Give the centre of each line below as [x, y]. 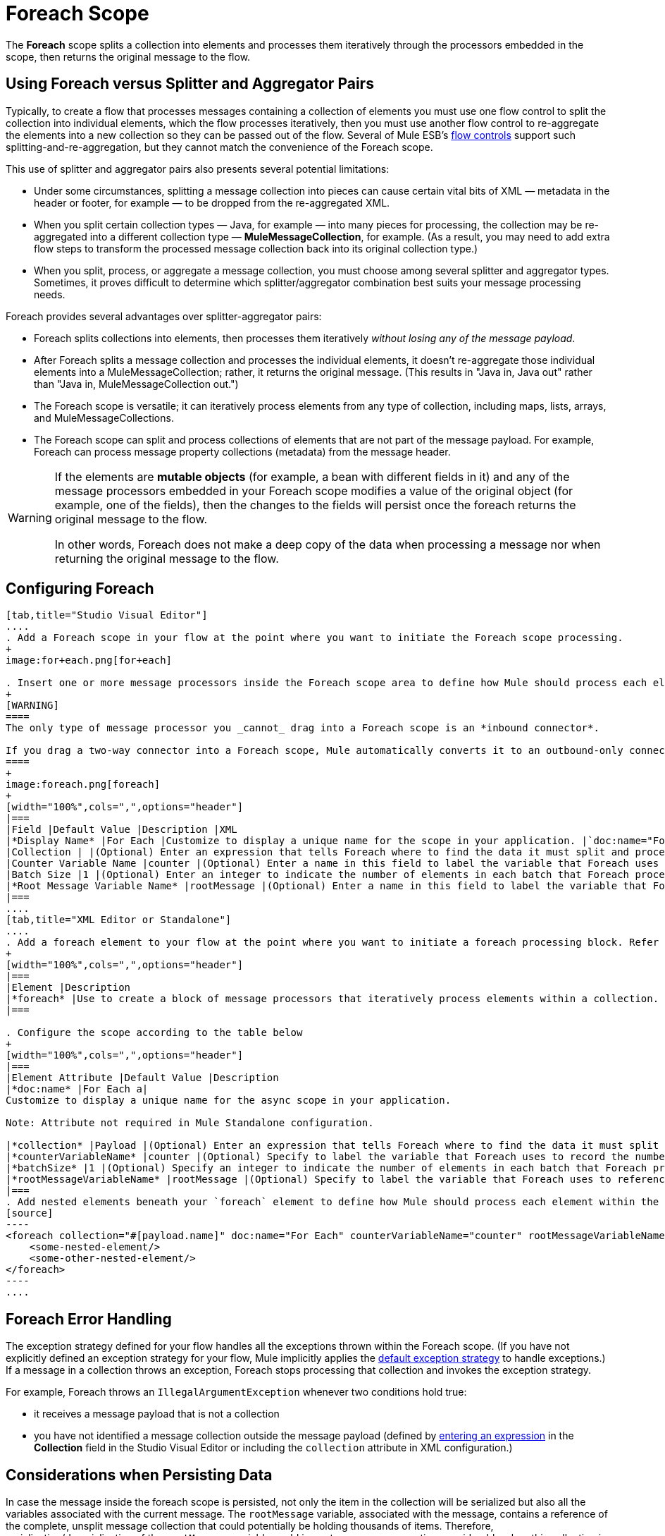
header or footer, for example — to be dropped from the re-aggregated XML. [212, 202]
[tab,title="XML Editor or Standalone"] [119, 920]
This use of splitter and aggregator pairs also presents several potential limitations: [198, 169]
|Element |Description [68, 988]
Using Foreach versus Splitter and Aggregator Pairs [190, 84]
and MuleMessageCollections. [104, 417]
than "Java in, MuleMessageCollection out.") [136, 384]
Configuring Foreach [80, 589]
